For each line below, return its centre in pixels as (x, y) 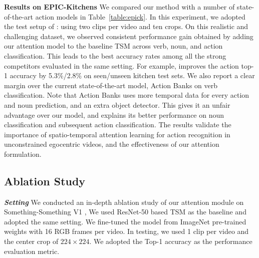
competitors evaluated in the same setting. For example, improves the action (121, 65)
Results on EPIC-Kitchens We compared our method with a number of (119, 7)
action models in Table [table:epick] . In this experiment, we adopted (140, 16)
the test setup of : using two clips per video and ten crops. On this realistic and (126, 26)
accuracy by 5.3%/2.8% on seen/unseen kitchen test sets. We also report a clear (132, 75)
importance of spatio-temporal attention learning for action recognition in (117, 134)
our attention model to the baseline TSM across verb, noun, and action (113, 46)
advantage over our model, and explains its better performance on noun (114, 114)
